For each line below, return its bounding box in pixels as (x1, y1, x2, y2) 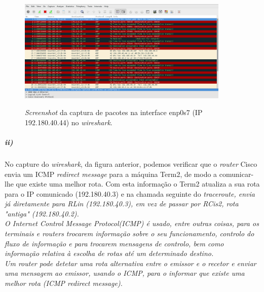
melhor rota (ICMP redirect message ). (5, 278, 123, 288)
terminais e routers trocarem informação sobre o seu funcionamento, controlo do (5, 228, 254, 239)
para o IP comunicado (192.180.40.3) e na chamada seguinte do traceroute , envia (5, 188, 255, 199)
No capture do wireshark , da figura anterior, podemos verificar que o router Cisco (5, 158, 257, 169)
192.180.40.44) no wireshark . (25, 117, 112, 127)
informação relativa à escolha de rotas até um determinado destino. (5, 248, 214, 259)
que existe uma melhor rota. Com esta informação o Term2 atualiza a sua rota (16, 178, 260, 189)
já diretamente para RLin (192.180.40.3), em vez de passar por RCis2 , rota (5, 198, 239, 209)
